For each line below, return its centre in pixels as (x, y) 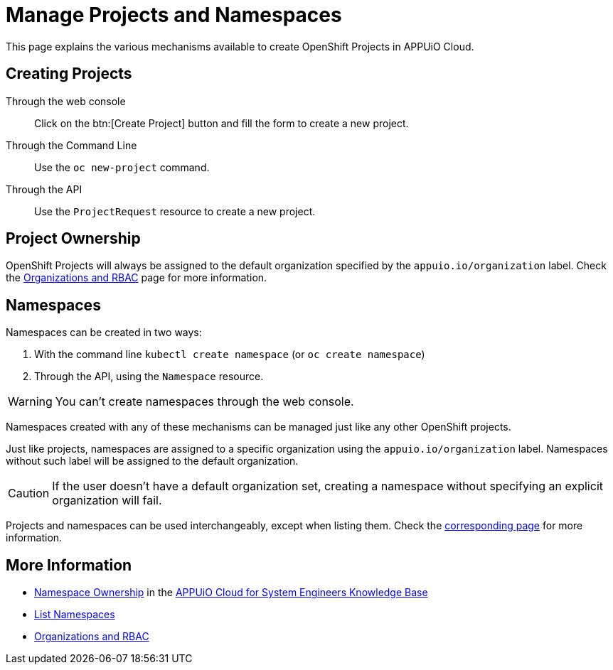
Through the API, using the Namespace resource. (149, 377)
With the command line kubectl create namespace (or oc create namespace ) (230, 355)
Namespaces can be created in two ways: (104, 333)
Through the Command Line (71, 145)
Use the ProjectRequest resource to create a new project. (175, 211)
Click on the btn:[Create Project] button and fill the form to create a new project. (222, 123)
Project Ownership (73, 239)
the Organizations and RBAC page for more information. (137, 278)
